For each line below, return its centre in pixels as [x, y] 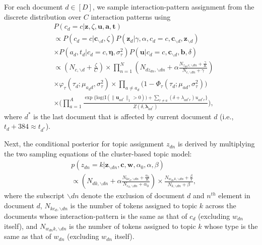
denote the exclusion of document [133, 195]
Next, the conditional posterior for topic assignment [84, 144]
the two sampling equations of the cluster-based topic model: [98, 153]
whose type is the [231, 226]
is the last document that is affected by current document [122, 116]
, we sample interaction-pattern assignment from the [173, 7]
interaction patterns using [131, 16]
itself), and [21, 226]
